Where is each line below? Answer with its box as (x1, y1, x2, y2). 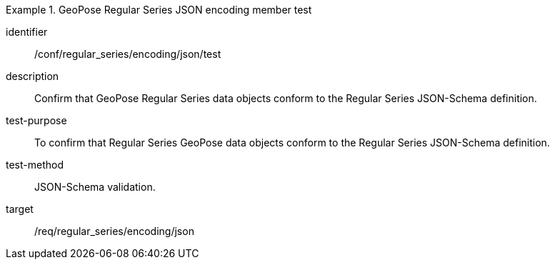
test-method (6, 159, 64, 171)
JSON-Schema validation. (34, 181, 156, 193)
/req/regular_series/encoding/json (34, 225, 194, 237)
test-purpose (6, 114, 67, 126)
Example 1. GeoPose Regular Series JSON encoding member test (6, 4, 312, 16)
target (6, 203, 34, 215)
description (6, 70, 59, 82)
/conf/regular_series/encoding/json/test (34, 48, 221, 60)
